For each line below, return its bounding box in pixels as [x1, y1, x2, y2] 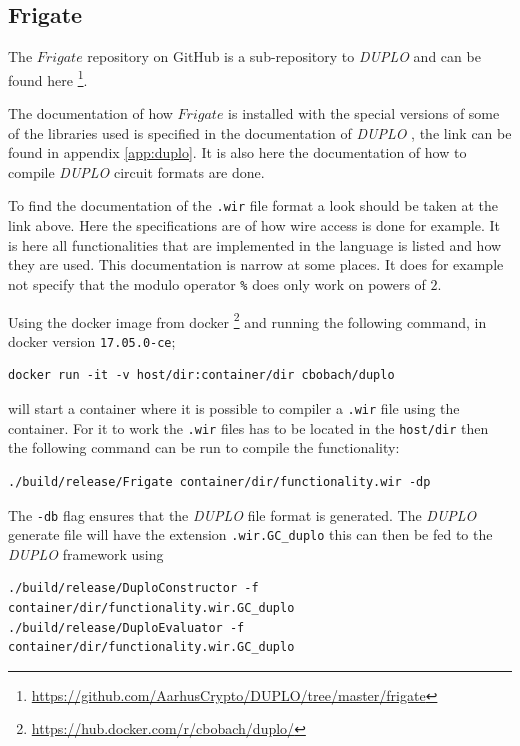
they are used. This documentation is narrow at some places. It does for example [8, 254, 504, 275]
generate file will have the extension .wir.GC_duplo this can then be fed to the [8, 524, 493, 545]
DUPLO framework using [8, 543, 164, 564]
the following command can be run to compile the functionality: [8, 437, 400, 458]
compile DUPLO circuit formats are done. [8, 161, 265, 182]
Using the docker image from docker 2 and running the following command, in [8, 308, 487, 332]
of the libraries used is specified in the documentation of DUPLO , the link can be [8, 122, 512, 143]
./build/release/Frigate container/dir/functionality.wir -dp [8, 474, 431, 489]
